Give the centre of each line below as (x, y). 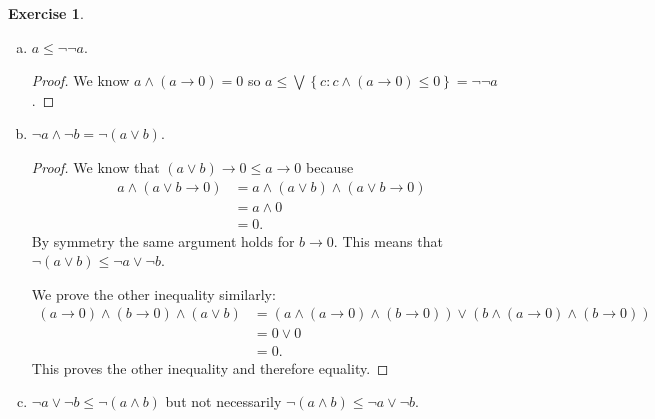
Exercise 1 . (46, 13)
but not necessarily (223, 401)
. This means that (388, 240)
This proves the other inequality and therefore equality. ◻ (210, 367)
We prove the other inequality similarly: (153, 293)
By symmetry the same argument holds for (163, 240)
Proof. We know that (95, 166)
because (330, 166)
